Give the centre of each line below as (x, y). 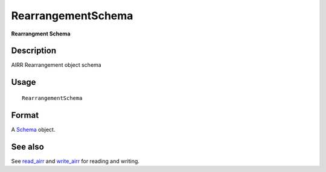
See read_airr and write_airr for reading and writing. (75, 161)
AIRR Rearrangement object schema (56, 65)
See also (28, 146)
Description (34, 51)
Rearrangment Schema (41, 34)
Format (25, 115)
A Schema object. (33, 129)
